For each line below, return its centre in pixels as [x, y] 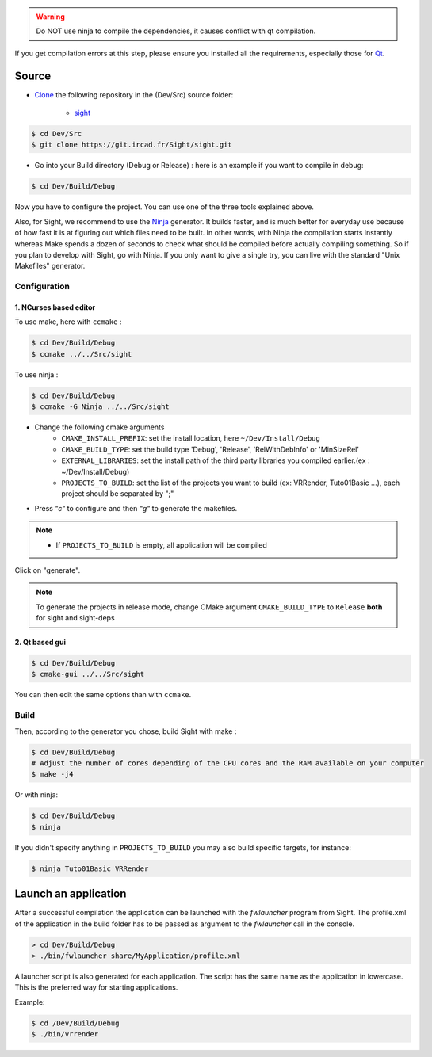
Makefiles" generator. [50, 266]
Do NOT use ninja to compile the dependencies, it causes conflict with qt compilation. [176, 31]
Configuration [42, 287]
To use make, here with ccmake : [68, 322]
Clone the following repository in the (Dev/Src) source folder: [134, 94]
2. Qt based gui [40, 643]
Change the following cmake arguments [99, 427]
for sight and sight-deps [75, 618]
